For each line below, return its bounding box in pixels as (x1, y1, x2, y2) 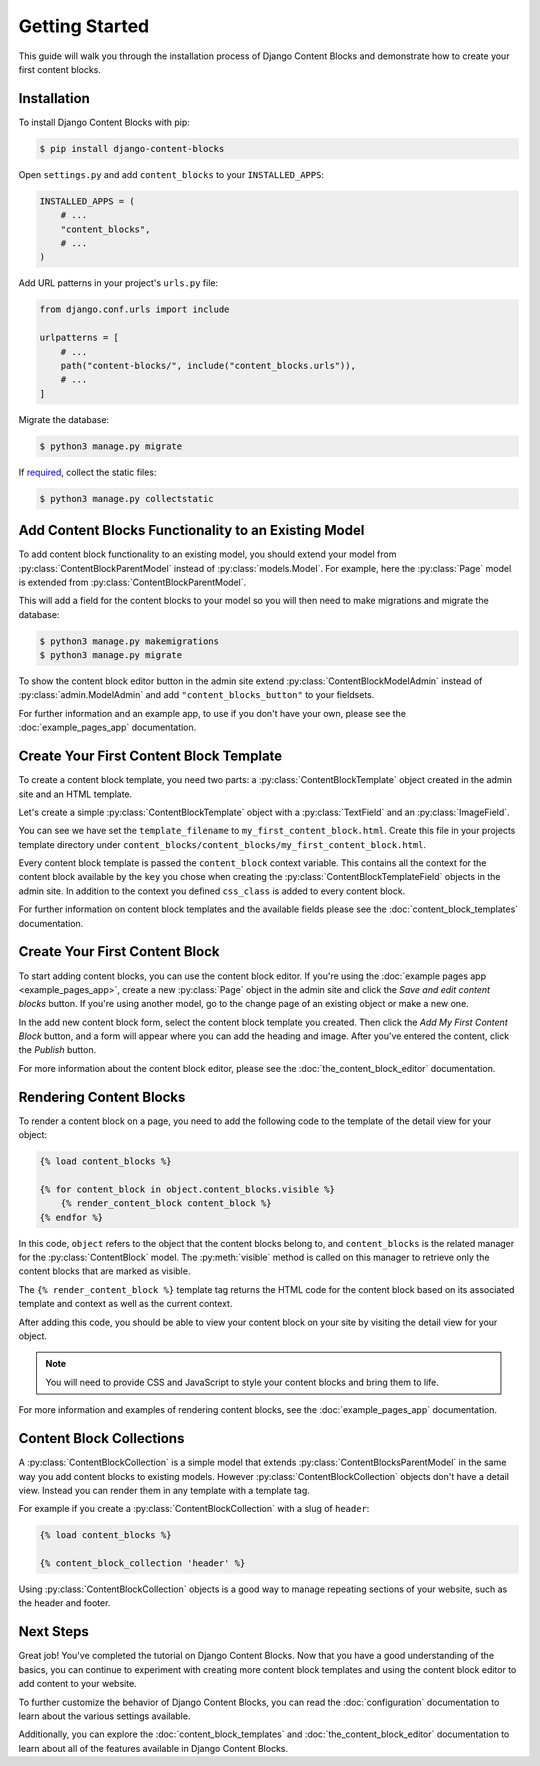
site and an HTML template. (18, 788, 133, 800)
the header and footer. (18, 1597, 111, 1609)
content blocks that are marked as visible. (18, 1265, 191, 1277)
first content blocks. (18, 63, 102, 75)
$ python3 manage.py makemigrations (39, 635, 220, 647)
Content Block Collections (18, 1430, 185, 1447)
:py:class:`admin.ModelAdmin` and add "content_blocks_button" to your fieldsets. (18, 689, 375, 701)
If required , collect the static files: (18, 466, 157, 478)
